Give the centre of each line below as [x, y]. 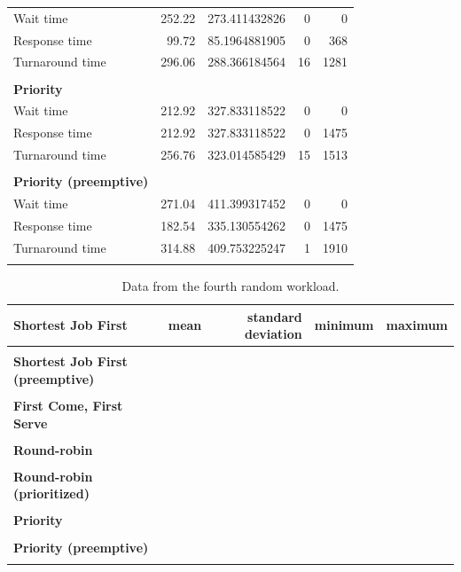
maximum [417, 325]
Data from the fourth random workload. [230, 286]
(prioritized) [51, 494]
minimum [344, 325]
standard [275, 316]
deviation [273, 334]
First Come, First [68, 405]
